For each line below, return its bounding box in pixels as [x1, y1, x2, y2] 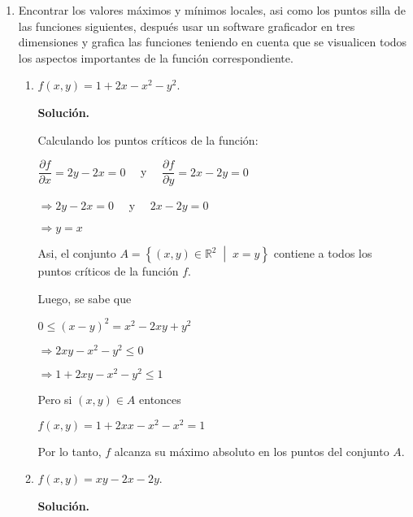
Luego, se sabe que [37, 289, 132, 306]
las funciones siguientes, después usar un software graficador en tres [18, 17, 355, 34]
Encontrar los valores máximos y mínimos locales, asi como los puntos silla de [18, 2, 406, 18]
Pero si [37, 390, 72, 407]
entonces [139, 390, 181, 407]
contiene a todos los [273, 245, 372, 262]
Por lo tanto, [37, 442, 102, 459]
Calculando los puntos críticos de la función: [37, 131, 259, 148]
